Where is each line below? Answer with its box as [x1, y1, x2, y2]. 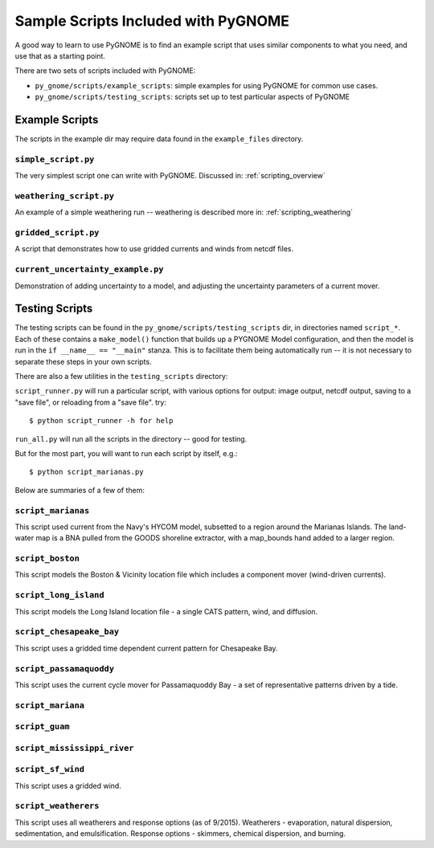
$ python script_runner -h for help [29, 416, 174, 426]
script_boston [14, 553, 80, 564]
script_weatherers [14, 801, 100, 811]
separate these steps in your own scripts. [14, 357, 152, 366]
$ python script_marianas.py [29, 467, 144, 477]
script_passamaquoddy [14, 663, 114, 674]
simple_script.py [14, 153, 95, 165]
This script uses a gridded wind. [14, 781, 122, 790]
